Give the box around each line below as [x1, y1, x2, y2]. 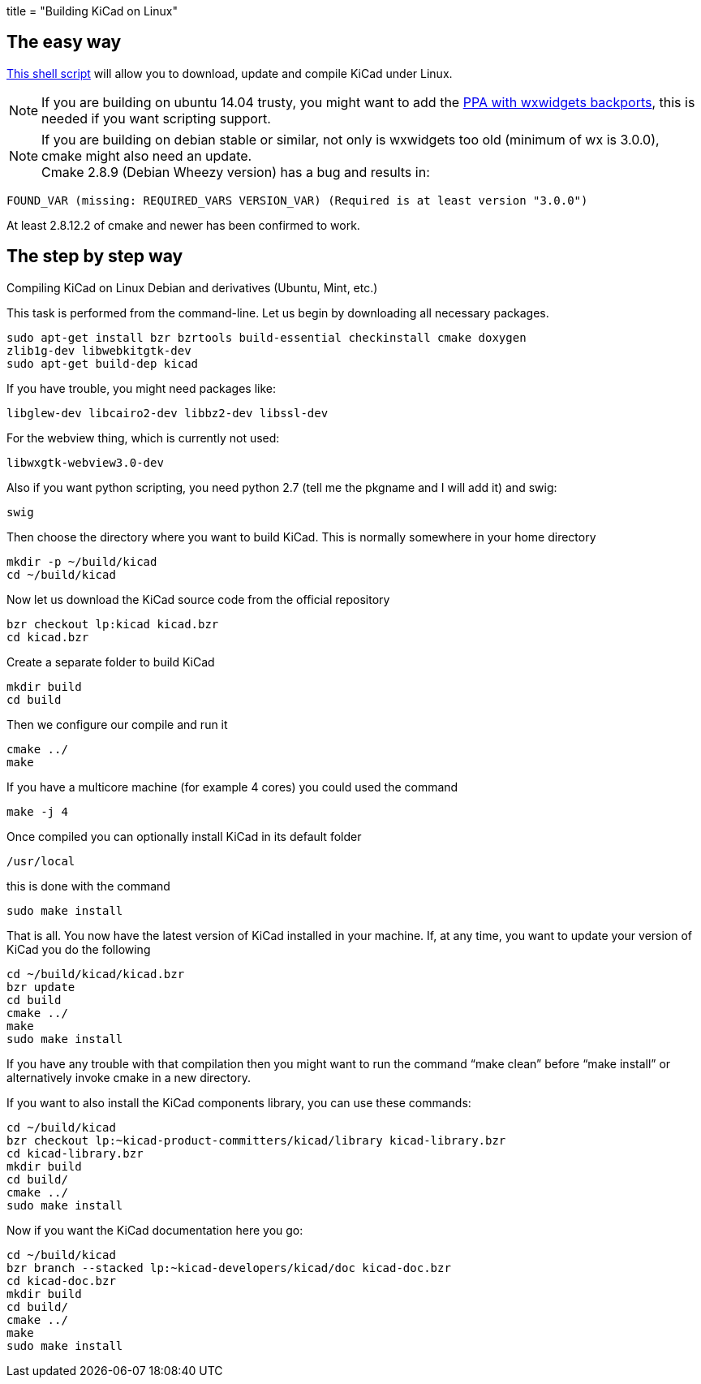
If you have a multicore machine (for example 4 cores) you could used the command [6, 779, 458, 794]
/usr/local [6, 854, 75, 868]
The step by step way [6, 246, 183, 267]
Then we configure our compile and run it [6, 717, 228, 731]
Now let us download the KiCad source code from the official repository [6, 592, 390, 606]
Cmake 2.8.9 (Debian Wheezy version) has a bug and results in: [41, 163, 430, 180]
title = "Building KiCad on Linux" [6, 4, 178, 18]
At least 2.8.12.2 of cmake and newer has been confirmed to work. [6, 218, 360, 232]
